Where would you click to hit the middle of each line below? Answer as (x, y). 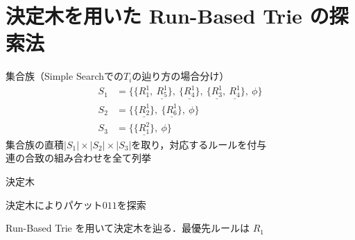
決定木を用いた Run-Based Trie (154, 16)
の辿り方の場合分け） (181, 76)
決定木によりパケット (54, 204)
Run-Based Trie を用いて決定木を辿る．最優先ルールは (128, 228)
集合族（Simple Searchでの (64, 76)
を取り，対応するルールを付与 (199, 144)
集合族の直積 (35, 144)
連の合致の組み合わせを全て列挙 (78, 158)
